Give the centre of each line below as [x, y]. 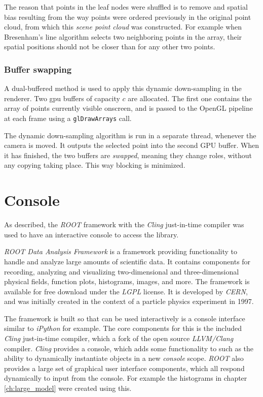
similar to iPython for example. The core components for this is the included [123, 328]
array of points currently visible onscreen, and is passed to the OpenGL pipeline [128, 108]
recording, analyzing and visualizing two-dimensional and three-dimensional [122, 271]
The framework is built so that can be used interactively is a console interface [125, 318]
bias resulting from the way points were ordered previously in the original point [128, 17]
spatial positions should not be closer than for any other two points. [110, 47]
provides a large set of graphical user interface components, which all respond [124, 368]
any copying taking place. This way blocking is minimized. [95, 165]
